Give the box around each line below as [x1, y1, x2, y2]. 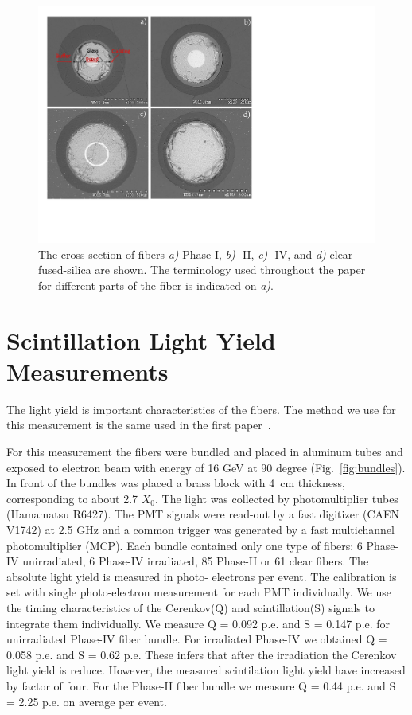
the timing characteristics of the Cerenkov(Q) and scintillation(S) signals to [6, 599, 375, 615]
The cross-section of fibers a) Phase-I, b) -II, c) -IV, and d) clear [38, 245, 353, 262]
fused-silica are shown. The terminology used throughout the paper [38, 261, 366, 278]
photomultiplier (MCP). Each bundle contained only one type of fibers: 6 [6, 537, 363, 553]
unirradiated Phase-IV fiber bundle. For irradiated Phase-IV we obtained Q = [6, 631, 387, 647]
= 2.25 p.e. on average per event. [6, 693, 167, 709]
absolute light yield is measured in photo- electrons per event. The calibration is [6, 568, 397, 584]
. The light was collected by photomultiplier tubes [155, 490, 398, 506]
